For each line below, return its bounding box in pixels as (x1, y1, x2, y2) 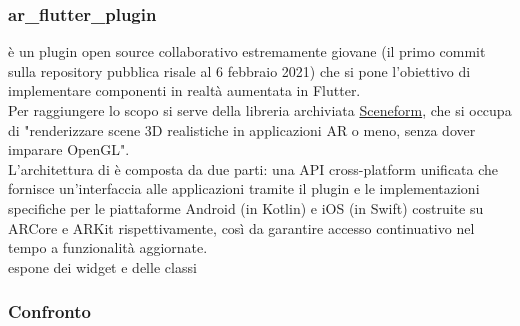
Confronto (8, 299, 92, 324)
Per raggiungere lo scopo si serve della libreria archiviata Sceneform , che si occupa (8, 100, 512, 120)
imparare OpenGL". (8, 139, 130, 160)
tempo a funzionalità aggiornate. (8, 237, 208, 258)
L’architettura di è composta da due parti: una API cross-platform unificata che (8, 158, 499, 179)
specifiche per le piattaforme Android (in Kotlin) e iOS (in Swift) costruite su (8, 197, 484, 218)
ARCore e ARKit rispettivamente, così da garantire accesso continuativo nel (8, 217, 475, 238)
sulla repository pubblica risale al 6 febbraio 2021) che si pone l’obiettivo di (8, 60, 471, 81)
